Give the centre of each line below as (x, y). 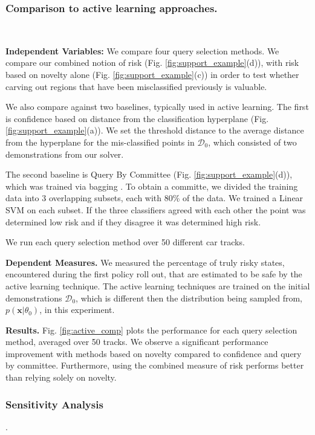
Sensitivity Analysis (54, 404)
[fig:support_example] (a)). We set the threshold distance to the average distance (155, 130)
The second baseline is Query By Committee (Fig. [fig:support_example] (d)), (149, 174)
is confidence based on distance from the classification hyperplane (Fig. (137, 118)
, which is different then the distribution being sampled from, (189, 298)
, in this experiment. (77, 310)
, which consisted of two (252, 142)
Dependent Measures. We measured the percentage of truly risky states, (145, 262)
